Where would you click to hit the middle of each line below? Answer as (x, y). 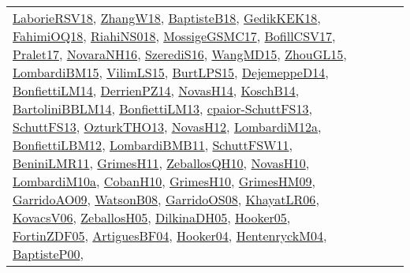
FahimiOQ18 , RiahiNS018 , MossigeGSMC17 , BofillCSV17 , (174, 36)
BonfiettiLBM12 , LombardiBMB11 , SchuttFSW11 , (153, 145)
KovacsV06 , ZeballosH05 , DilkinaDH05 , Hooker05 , (152, 217)
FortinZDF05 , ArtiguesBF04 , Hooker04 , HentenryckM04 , (170, 236)
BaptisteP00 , (48, 254)
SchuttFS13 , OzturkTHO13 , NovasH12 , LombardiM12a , (167, 127)
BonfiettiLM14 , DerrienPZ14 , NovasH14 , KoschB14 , (156, 90)
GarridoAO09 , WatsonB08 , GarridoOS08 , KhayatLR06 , (166, 199)
